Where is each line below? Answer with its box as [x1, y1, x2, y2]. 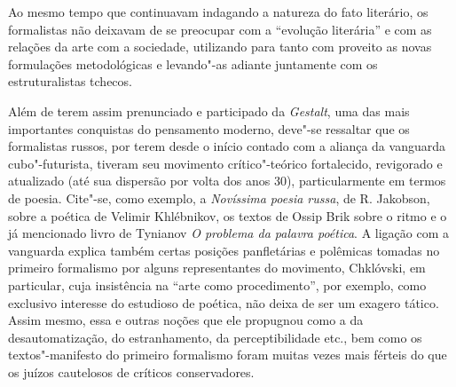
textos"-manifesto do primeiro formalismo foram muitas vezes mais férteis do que [8, 345, 447, 364]
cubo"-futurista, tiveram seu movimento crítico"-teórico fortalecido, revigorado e [8, 154, 443, 172]
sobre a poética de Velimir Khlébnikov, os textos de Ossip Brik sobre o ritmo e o [8, 206, 447, 225]
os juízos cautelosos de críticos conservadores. [8, 362, 255, 381]
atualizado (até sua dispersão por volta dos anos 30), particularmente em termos [8, 171, 446, 190]
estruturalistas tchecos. [8, 72, 132, 91]
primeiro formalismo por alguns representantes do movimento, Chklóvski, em [8, 258, 426, 277]
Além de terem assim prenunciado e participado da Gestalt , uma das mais [8, 101, 410, 120]
